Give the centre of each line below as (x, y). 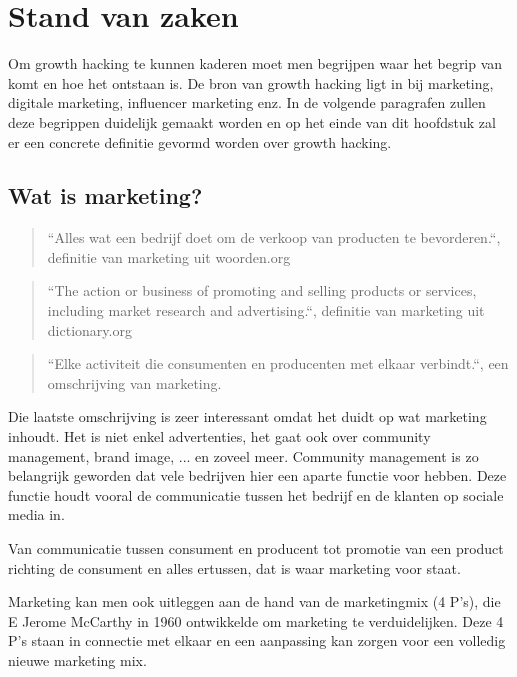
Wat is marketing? (105, 195)
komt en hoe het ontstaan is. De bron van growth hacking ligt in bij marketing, (251, 82)
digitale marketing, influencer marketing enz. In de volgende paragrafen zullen (247, 102)
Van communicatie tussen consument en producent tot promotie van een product (256, 548)
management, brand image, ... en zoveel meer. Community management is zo (243, 455)
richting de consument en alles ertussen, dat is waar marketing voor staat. (234, 567)
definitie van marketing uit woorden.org (169, 256)
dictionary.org (89, 329)
